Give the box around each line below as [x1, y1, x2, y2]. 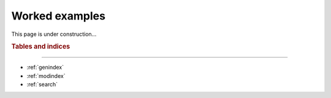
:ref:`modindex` [26, 72, 66, 79]
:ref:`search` [26, 80, 58, 88]
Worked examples [11, 9, 105, 23]
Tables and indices [11, 43, 70, 51]
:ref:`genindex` [26, 64, 64, 71]
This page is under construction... [11, 30, 97, 38]
